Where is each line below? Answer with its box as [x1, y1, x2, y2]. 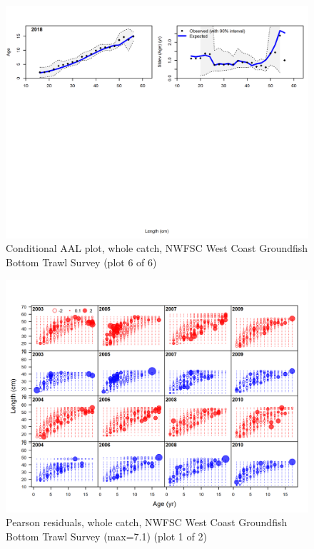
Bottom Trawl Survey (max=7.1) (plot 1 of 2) [6, 528, 207, 543]
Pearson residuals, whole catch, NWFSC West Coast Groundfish [6, 515, 288, 530]
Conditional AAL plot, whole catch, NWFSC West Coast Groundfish [6, 241, 308, 256]
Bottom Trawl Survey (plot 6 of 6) [6, 255, 157, 270]
